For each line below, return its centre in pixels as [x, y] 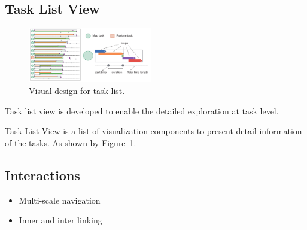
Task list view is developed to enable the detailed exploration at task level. [142, 111]
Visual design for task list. [77, 91]
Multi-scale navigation [60, 200]
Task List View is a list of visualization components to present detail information [153, 131]
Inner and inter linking [60, 220]
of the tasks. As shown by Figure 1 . [71, 142]
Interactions [42, 175]
